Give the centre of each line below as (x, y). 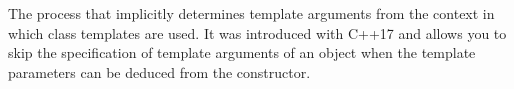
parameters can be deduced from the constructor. (159, 71)
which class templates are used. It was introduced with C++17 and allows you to (257, 32)
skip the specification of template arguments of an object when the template (242, 52)
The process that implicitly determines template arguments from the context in (251, 13)
